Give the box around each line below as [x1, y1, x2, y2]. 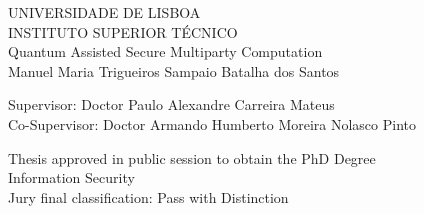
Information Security [8, 167, 135, 188]
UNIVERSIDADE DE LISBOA [8, 2, 201, 22]
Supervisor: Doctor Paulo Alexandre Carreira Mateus [8, 94, 335, 115]
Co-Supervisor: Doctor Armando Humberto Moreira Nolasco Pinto [8, 113, 417, 134]
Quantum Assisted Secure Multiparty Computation [8, 41, 323, 62]
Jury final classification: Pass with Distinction [8, 186, 289, 207]
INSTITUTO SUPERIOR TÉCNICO [8, 21, 238, 42]
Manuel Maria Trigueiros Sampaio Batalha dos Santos [8, 60, 340, 81]
